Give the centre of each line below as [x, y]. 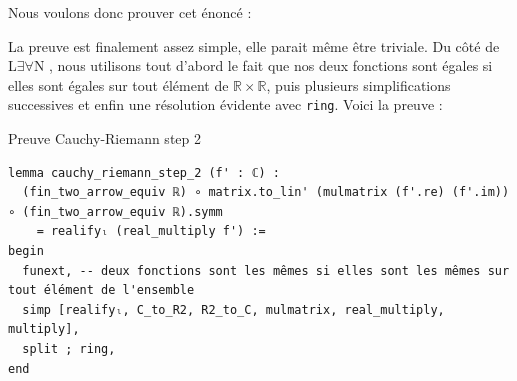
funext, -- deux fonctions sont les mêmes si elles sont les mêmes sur [266, 270]
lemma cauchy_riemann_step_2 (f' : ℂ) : [144, 172]
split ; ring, [69, 348]
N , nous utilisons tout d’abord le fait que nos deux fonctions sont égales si [263, 65]
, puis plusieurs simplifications [358, 84]
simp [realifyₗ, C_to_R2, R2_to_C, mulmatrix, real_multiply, [233, 309]
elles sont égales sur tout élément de [118, 84]
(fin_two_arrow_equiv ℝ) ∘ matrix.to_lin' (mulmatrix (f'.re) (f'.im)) [266, 192]
